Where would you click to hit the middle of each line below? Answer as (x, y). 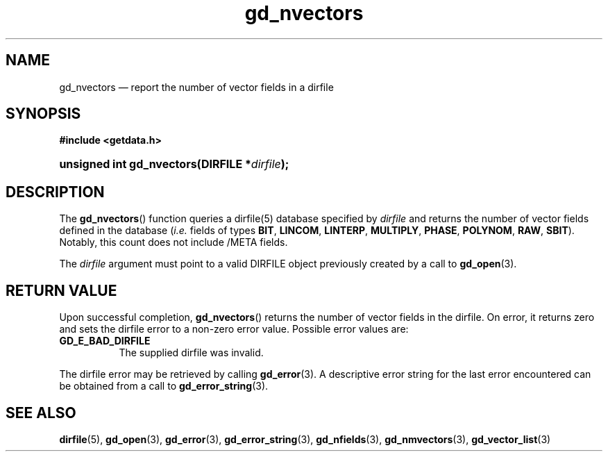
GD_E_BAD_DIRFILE (105, 341)
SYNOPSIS (43, 114)
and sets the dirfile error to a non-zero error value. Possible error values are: (234, 329)
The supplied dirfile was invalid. (191, 353)
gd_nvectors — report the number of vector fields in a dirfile (196, 87)
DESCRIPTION (55, 192)
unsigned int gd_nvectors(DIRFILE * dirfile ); (174, 164)
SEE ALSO (41, 413)
